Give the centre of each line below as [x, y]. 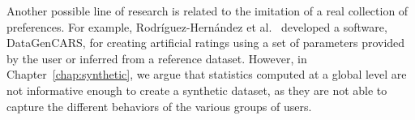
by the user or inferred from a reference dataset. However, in [157, 58]
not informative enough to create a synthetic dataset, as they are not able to [197, 90]
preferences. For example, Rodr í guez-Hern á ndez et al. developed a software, [197, 26]
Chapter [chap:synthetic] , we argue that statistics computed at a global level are [207, 74]
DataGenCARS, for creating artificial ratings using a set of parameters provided [206, 43]
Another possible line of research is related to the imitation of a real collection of [207, 11]
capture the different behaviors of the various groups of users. [159, 106]
